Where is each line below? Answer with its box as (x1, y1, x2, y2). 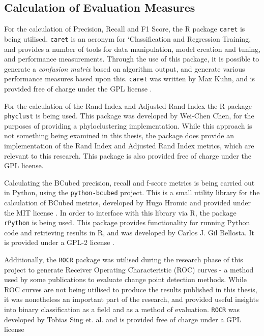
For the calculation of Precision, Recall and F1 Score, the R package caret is (4, 23, 245, 34)
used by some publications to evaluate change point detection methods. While (4, 274, 247, 285)
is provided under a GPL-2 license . (4, 237, 114, 248)
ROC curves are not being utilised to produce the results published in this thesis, (4, 284, 257, 294)
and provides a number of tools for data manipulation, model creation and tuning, (4, 43, 260, 54)
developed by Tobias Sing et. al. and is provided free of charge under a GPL (4, 314, 242, 324)
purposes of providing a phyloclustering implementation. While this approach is (4, 120, 252, 131)
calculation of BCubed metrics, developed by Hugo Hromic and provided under (4, 197, 251, 208)
